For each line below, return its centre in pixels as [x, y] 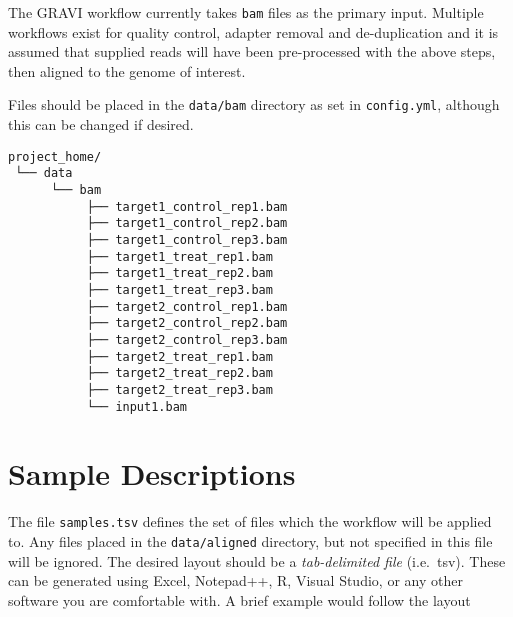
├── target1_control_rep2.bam [187, 223]
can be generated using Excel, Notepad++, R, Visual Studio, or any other [235, 580]
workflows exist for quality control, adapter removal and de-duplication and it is [253, 31]
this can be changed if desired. [101, 124]
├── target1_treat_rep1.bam [179, 256]
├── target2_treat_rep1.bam [179, 356]
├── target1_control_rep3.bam [187, 239]
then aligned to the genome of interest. [127, 70]
